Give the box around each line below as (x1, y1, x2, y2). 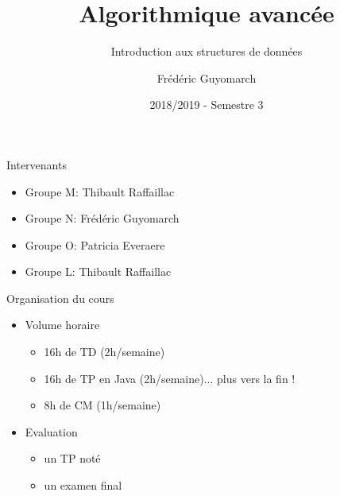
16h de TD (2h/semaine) (44, 343, 165, 360)
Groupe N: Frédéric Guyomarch (25, 210, 180, 227)
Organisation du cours (6, 289, 114, 306)
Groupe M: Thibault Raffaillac (25, 183, 175, 200)
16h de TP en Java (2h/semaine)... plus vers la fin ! (44, 370, 296, 386)
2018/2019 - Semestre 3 (149, 96, 264, 113)
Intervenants (6, 156, 67, 172)
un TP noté (44, 450, 101, 467)
